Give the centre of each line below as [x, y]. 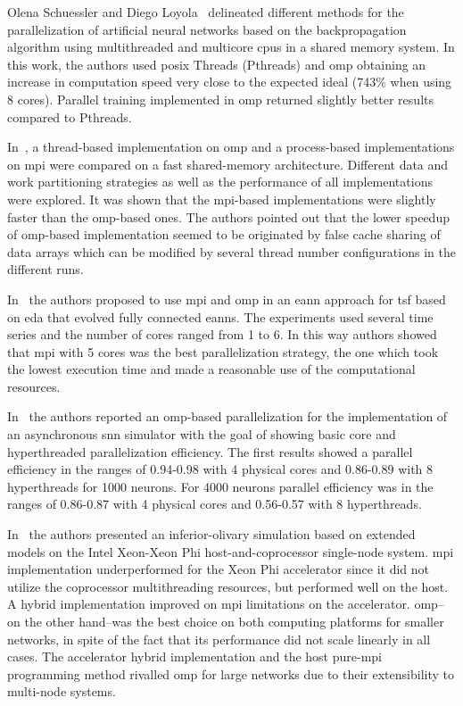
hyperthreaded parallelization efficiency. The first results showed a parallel [210, 451]
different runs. [45, 269]
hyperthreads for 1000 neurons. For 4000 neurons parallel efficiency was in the [220, 486]
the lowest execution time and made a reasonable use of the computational [211, 369]
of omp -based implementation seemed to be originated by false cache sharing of [224, 234]
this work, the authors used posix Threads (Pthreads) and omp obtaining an [217, 64]
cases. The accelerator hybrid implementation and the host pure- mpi [194, 656]
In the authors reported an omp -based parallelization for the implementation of [227, 416]
